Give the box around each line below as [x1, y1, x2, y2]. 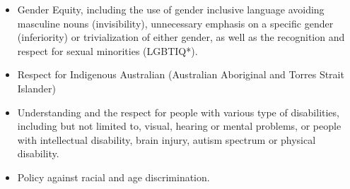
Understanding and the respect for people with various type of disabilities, [17, 104, 339, 119]
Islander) [17, 80, 56, 95]
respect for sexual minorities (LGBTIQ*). [17, 43, 198, 58]
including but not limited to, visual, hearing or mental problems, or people [17, 118, 342, 133]
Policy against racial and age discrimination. [17, 169, 210, 184]
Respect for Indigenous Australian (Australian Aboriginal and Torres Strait [17, 67, 344, 82]
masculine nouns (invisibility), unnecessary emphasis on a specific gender [17, 16, 334, 30]
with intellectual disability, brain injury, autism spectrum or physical [17, 132, 316, 147]
